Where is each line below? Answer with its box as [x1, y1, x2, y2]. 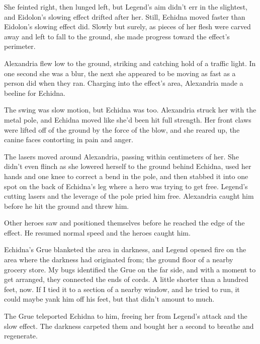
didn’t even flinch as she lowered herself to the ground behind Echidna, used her [4, 161, 251, 171]
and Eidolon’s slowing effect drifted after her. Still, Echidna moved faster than [4, 11, 245, 22]
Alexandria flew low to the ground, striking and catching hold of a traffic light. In [4, 58, 256, 68]
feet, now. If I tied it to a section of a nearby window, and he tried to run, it [4, 283, 240, 294]
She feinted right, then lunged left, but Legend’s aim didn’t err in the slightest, [4, 2, 247, 12]
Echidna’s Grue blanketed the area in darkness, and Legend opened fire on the [4, 244, 246, 255]
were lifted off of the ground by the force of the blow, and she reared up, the [4, 124, 240, 135]
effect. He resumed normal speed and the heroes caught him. [4, 227, 191, 238]
